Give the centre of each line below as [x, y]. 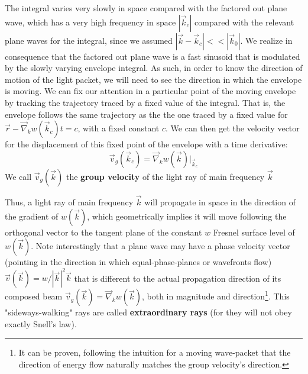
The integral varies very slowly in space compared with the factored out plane [146, 8]
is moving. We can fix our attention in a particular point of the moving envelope [150, 91]
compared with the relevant [244, 22]
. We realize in [266, 40]
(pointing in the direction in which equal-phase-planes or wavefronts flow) [138, 262]
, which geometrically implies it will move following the [187, 216]
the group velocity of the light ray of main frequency [165, 176]
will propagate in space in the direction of [220, 201]
